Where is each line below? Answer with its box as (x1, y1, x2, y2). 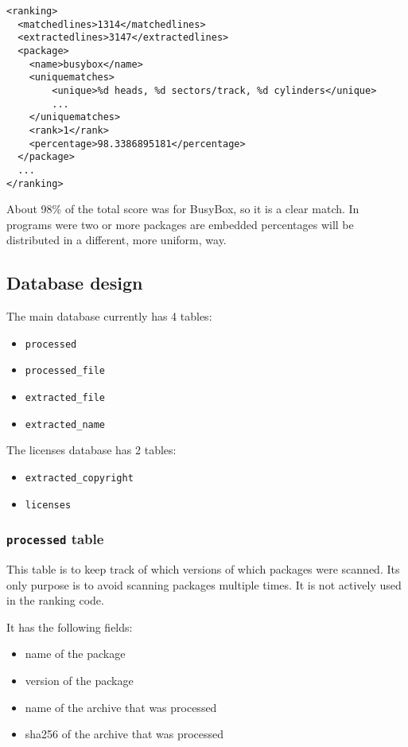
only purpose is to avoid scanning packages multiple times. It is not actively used (6, 576, 402, 593)
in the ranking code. (6, 592, 104, 609)
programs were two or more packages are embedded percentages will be (6, 216, 354, 232)
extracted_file (25, 392, 106, 404)
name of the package (25, 645, 126, 662)
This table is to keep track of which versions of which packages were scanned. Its (6, 561, 400, 578)
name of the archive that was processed (25, 698, 217, 715)
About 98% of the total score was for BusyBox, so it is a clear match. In (6, 200, 359, 217)
